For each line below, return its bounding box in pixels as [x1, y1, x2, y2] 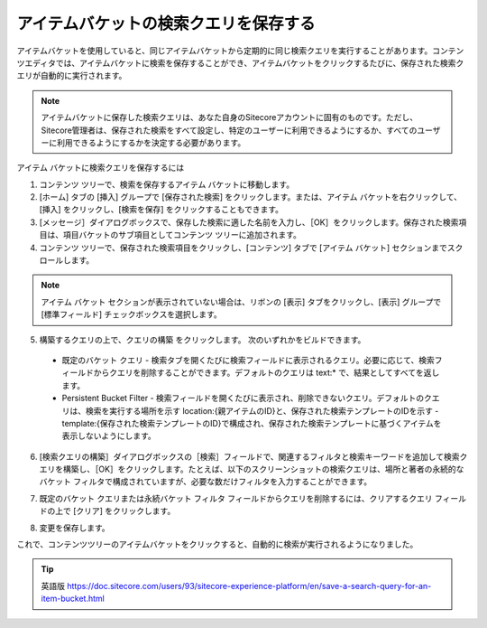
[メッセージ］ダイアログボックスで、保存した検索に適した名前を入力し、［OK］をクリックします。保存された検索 [39, 217, 459, 228]
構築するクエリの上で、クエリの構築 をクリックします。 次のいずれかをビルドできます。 [39, 334, 366, 345]
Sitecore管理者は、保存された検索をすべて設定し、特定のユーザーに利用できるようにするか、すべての [41, 125, 418, 136]
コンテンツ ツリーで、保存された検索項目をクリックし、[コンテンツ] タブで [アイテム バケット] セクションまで [39, 242, 448, 253]
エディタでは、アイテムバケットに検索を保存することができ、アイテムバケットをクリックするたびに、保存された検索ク [23, 57, 464, 68]
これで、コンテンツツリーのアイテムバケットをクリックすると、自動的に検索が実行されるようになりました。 [16, 539, 418, 550]
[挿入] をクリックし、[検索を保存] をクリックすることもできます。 [39, 204, 284, 215]
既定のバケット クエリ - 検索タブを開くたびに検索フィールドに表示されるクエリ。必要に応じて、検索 [61, 354, 435, 365]
